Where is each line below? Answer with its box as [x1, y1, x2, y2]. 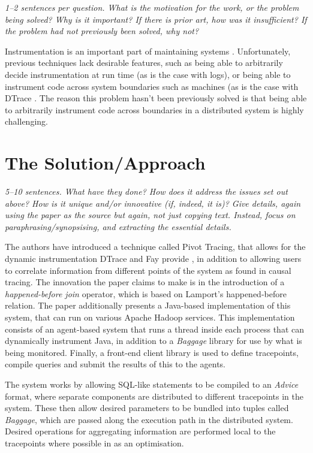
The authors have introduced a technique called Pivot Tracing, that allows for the [5, 240, 306, 253]
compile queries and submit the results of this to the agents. [5, 358, 226, 370]
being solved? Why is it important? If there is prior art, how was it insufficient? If [5, 13, 307, 25]
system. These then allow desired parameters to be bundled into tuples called [5, 401, 289, 414]
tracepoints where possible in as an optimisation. [5, 436, 184, 449]
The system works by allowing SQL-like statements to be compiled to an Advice [5, 377, 299, 390]
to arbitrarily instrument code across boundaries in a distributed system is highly [5, 103, 304, 116]
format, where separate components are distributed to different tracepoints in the [5, 389, 303, 402]
